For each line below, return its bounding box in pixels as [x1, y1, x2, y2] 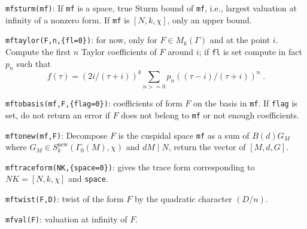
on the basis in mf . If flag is [193, 97, 297, 109]
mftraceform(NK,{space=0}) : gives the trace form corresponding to [5, 160, 255, 173]
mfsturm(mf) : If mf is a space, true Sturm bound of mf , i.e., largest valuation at [5, 2, 297, 14]
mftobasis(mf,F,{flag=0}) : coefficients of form [5, 97, 183, 109]
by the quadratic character [134, 193, 232, 205]
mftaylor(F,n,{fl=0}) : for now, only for [5, 33, 157, 46]
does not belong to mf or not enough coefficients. [121, 108, 299, 121]
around [168, 45, 194, 57]
